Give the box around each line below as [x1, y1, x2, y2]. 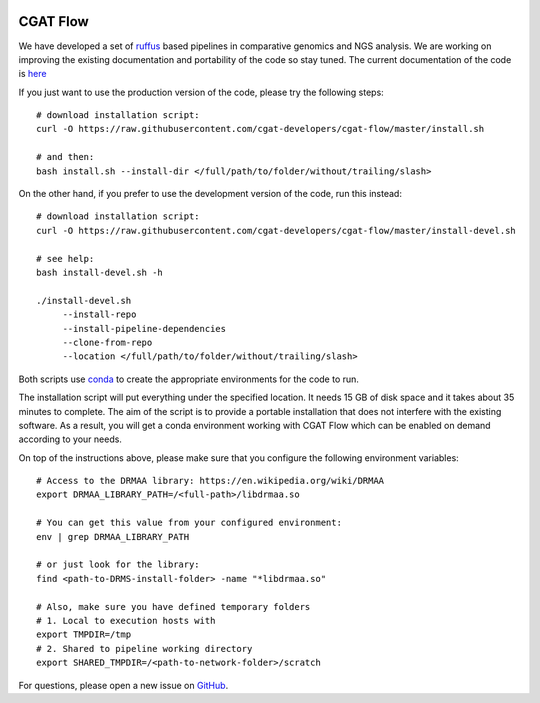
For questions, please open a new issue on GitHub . [18, 679, 229, 691]
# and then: [36, 151, 95, 163]
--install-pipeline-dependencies [62, 323, 227, 334]
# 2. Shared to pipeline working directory [36, 643, 253, 654]
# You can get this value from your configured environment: [36, 517, 342, 529]
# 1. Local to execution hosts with [36, 615, 216, 626]
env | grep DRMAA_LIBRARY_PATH [36, 531, 190, 542]
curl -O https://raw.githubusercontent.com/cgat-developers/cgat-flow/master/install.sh [36, 123, 485, 135]
